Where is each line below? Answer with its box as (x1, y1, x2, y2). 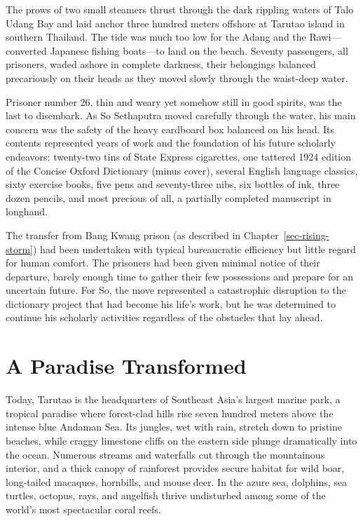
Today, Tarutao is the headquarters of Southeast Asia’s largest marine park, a (6, 392, 341, 407)
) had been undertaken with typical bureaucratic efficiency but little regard (33, 241, 356, 256)
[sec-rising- (283, 227, 329, 242)
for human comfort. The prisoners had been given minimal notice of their (6, 255, 320, 270)
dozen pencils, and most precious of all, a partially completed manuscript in (6, 190, 331, 205)
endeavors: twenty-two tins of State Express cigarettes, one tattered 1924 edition (6, 149, 352, 163)
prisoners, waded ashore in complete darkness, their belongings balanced (6, 57, 316, 72)
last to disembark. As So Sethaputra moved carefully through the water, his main (6, 108, 356, 123)
